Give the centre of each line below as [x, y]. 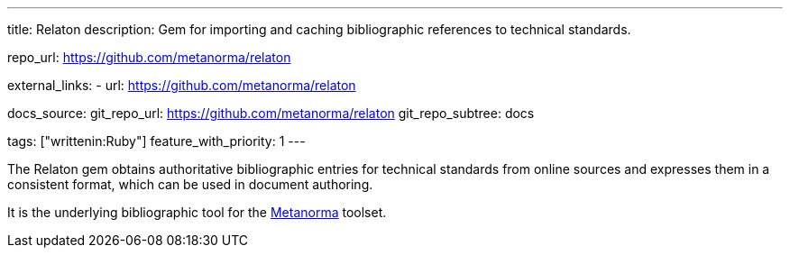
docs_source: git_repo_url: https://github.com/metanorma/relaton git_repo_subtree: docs [271, 113]
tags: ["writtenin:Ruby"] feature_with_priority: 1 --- [156, 141]
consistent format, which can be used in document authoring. [190, 184]
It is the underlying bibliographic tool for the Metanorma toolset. [197, 212]
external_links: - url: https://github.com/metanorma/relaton [182, 85]
